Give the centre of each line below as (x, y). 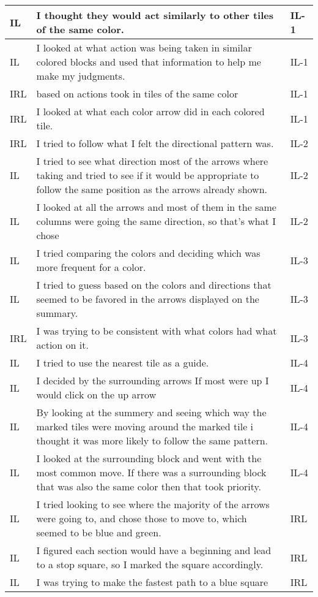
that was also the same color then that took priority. (149, 486)
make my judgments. (81, 76)
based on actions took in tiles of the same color (137, 93)
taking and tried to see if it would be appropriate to (148, 175)
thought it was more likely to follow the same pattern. (152, 440)
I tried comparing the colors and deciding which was (148, 253)
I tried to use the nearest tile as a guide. (123, 363)
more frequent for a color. (91, 267)
